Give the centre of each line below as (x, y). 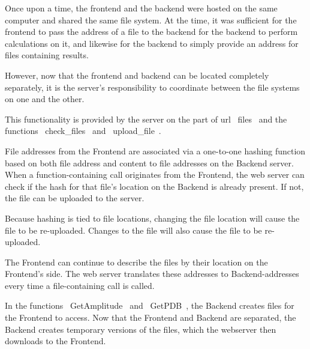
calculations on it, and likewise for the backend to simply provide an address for (152, 43)
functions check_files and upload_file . (83, 131)
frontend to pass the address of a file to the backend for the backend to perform (151, 32)
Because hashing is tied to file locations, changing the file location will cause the (152, 218)
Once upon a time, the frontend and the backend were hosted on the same (141, 8)
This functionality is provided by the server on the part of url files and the (146, 119)
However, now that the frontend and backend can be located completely (137, 75)
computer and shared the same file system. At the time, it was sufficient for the (151, 20)
